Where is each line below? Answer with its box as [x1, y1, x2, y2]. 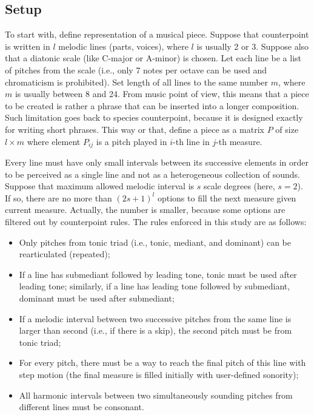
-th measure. [216, 135, 262, 147]
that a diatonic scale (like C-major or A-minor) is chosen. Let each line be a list [5, 52, 302, 64]
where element [27, 135, 81, 147]
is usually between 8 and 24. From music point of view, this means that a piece [15, 87, 309, 100]
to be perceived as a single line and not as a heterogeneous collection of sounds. [5, 167, 301, 180]
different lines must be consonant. [19, 400, 144, 413]
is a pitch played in [96, 135, 167, 147]
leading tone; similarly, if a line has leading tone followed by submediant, [19, 280, 290, 292]
